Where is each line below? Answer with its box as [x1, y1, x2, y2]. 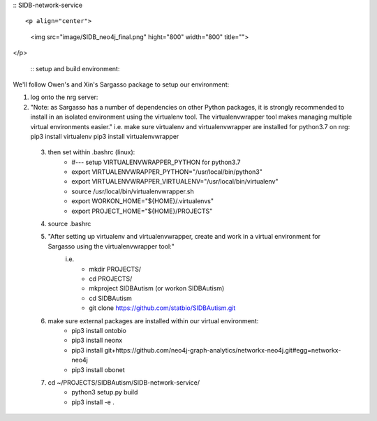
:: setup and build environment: [30, 64, 120, 73]
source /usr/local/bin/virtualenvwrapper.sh [71, 187, 195, 195]
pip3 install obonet [71, 365, 125, 374]
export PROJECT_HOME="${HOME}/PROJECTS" [71, 207, 213, 215]
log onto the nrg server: [30, 93, 98, 101]
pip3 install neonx [71, 336, 123, 345]
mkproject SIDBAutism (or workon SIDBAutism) [89, 284, 225, 293]
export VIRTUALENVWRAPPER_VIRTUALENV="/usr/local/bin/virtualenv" [71, 177, 279, 186]
